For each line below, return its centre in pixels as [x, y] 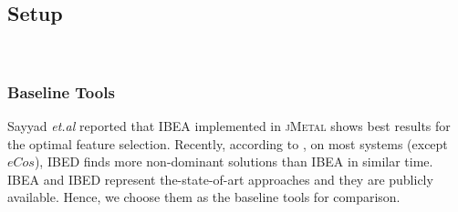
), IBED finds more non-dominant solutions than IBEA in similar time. [234, 162]
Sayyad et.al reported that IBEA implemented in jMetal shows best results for [229, 126]
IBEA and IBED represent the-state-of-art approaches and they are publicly [220, 179]
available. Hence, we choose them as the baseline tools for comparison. [204, 197]
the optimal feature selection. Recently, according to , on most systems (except [228, 143]
